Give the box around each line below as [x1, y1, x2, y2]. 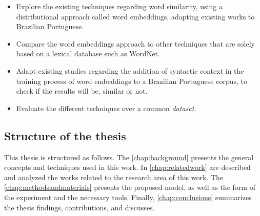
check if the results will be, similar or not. [16, 85, 148, 96]
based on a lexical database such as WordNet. [16, 48, 160, 59]
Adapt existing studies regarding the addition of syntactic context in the [16, 65, 244, 76]
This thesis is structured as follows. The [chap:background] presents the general [4, 152, 254, 162]
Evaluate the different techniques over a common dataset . [16, 102, 196, 113]
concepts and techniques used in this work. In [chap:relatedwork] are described [4, 162, 251, 172]
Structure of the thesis [4, 127, 126, 143]
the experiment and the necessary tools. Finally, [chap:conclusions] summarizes [4, 191, 252, 202]
